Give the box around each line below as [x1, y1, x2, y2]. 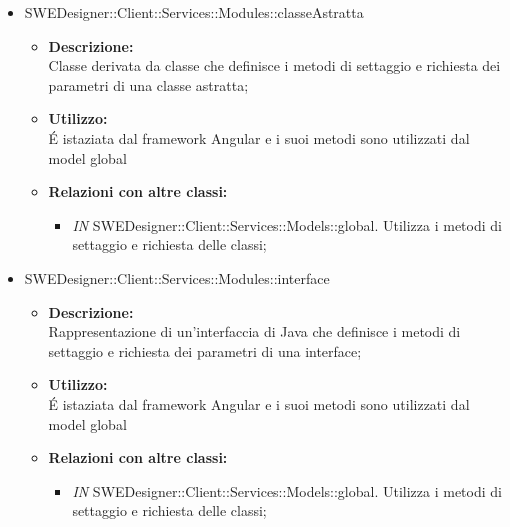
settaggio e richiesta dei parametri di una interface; [48, 340, 362, 361]
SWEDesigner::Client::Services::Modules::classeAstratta [24, 2, 364, 22]
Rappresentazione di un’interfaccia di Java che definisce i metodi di [48, 321, 461, 342]
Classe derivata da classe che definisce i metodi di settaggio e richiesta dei [48, 55, 501, 76]
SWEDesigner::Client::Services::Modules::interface [24, 267, 330, 288]
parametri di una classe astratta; [48, 74, 249, 95]
